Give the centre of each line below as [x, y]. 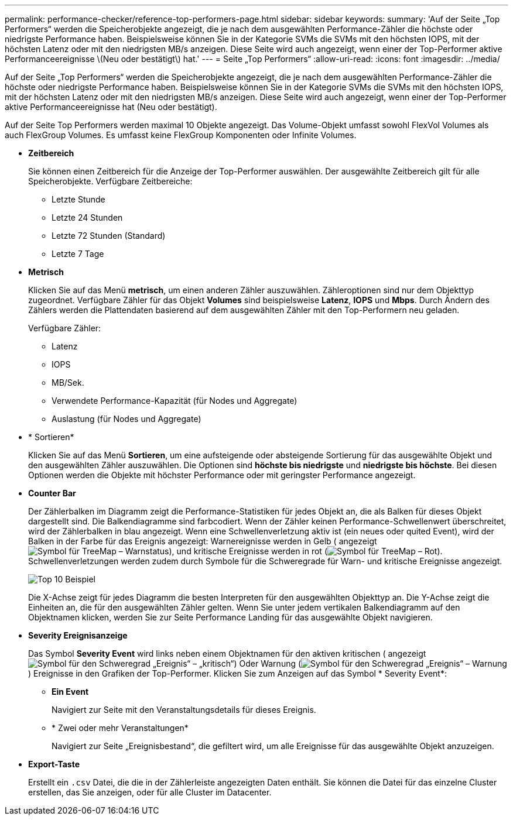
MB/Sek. [68, 382]
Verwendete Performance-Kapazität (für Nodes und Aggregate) [175, 401]
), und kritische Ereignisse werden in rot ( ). [306, 551]
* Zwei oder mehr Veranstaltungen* [120, 728]
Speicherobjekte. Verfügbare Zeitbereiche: [110, 181]
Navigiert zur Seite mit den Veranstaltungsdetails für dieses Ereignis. [184, 710]
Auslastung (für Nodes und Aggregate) [126, 419]
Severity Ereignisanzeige [78, 635]
